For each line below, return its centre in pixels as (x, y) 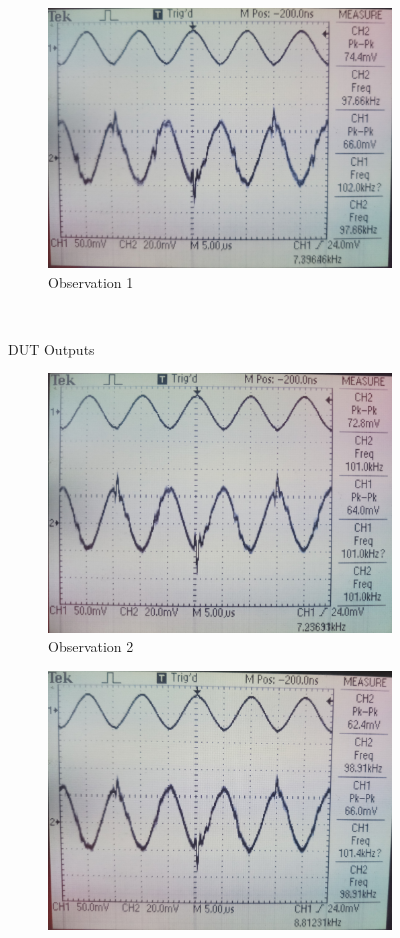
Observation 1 (91, 281)
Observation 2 (91, 646)
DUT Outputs (51, 348)
